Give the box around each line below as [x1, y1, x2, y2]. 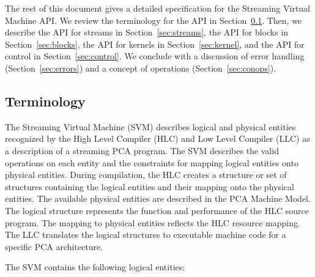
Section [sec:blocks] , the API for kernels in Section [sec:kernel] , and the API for [5, 37, 305, 50]
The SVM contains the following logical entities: [5, 260, 185, 273]
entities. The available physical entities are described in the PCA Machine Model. [5, 192, 311, 205]
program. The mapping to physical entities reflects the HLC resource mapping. [5, 216, 300, 229]
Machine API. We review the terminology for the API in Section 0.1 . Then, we [5, 13, 302, 26]
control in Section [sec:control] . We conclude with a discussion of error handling [5, 50, 305, 62]
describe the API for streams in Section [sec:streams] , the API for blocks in [5, 26, 289, 39]
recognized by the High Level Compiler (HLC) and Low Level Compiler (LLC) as [5, 132, 310, 145]
